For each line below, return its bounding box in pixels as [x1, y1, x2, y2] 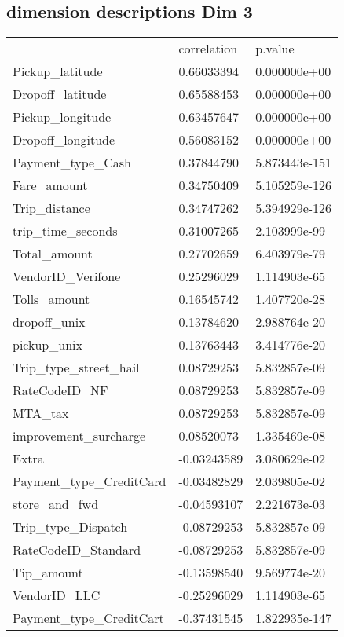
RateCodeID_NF [13, 381, 108, 400]
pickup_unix [13, 335, 82, 354]
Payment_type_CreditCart [13, 609, 164, 628]
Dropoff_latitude [13, 85, 107, 104]
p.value [255, 39, 295, 58]
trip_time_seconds [13, 221, 118, 240]
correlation [178, 39, 238, 58]
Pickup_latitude [13, 62, 103, 81]
